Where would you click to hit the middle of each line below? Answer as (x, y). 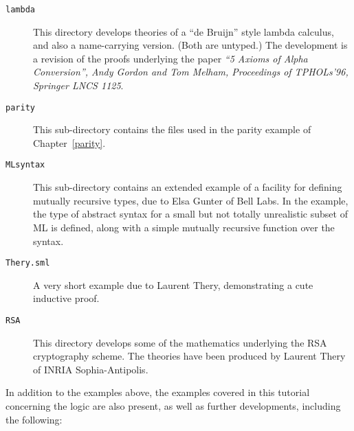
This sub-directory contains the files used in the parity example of (172, 129)
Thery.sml (28, 263)
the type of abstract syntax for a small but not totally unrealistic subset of (190, 214)
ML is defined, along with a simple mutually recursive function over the (184, 227)
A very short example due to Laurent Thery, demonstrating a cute (173, 284)
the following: (34, 419)
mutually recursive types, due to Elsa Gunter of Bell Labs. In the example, (191, 200)
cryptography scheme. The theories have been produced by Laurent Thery (189, 356)
